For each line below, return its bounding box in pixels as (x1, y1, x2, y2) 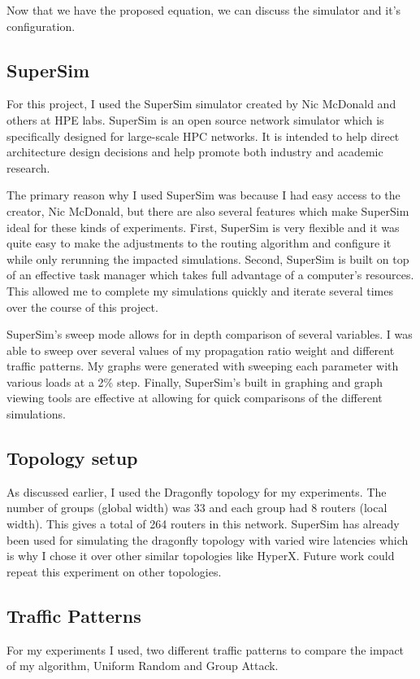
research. (6, 159, 50, 176)
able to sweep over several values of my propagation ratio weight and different (6, 341, 395, 358)
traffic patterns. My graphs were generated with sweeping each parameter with (6, 357, 399, 375)
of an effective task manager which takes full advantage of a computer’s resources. (6, 266, 414, 283)
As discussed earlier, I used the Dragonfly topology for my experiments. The (6, 483, 387, 500)
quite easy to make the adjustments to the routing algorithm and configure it (6, 234, 392, 252)
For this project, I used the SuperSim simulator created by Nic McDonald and (6, 95, 396, 112)
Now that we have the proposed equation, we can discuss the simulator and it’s (6, 2, 401, 18)
